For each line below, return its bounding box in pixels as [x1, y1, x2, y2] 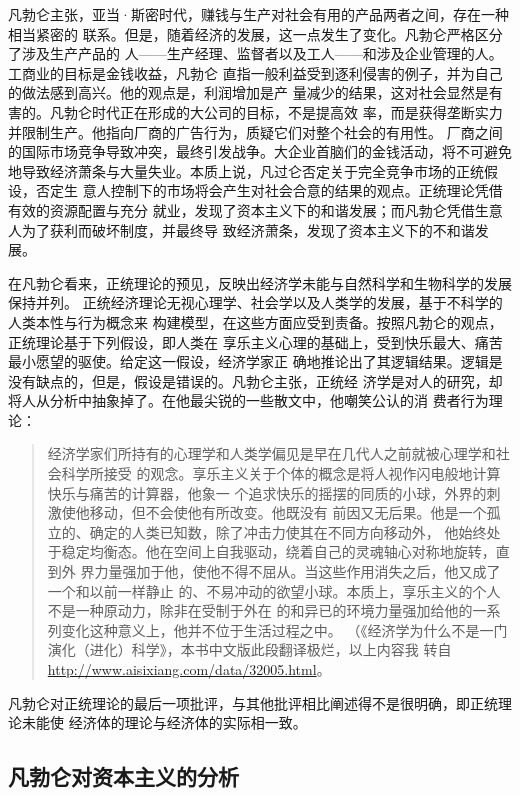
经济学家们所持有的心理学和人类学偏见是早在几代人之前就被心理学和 [47, 443, 496, 464]
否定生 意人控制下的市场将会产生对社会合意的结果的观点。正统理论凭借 [35, 180, 503, 201]
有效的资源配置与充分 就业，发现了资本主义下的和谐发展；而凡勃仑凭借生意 [8, 199, 503, 220]
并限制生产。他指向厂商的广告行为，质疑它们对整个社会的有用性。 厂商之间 [8, 121, 503, 142]
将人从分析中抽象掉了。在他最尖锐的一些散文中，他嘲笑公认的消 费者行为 [8, 390, 489, 411]
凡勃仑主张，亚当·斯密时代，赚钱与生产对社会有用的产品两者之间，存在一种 [8, 4, 509, 24]
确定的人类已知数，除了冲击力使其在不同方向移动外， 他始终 [89, 521, 487, 542]
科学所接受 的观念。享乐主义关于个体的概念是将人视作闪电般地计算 [61, 463, 501, 484]
